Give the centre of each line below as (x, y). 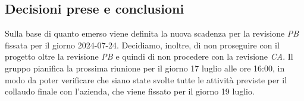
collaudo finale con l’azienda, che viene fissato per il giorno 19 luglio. (130, 91)
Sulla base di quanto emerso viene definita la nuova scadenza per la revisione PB (152, 33)
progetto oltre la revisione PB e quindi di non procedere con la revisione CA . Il (149, 56)
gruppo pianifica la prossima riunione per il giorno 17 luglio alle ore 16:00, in (145, 68)
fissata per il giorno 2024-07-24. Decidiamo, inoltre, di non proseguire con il (142, 45)
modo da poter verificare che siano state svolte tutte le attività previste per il (146, 79)
